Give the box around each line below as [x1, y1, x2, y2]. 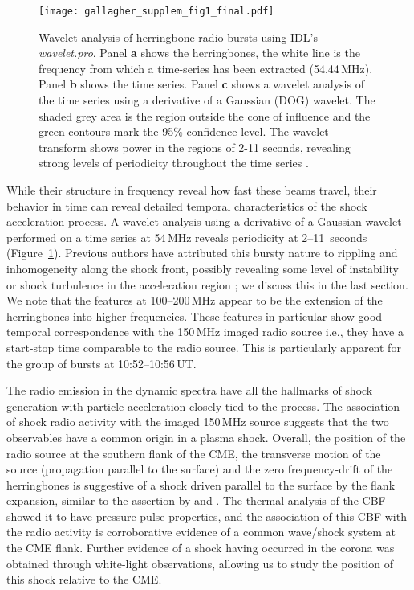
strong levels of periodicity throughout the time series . [39, 154, 309, 171]
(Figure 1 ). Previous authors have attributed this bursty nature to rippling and [6, 244, 398, 261]
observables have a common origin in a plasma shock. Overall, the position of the [6, 428, 406, 445]
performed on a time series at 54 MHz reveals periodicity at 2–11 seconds [6, 228, 367, 245]
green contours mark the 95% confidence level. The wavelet [39, 123, 329, 140]
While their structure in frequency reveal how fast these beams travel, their [6, 182, 377, 198]
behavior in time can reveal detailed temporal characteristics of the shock [6, 197, 367, 214]
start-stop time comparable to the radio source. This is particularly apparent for [6, 338, 401, 355]
